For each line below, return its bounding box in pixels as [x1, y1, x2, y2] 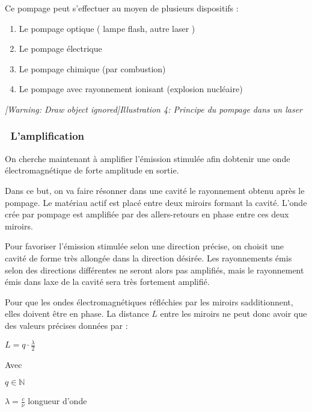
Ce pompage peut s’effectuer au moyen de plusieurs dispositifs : [5, 2, 239, 14]
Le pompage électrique [19, 42, 102, 55]
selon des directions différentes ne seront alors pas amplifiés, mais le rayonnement [5, 263, 304, 276]
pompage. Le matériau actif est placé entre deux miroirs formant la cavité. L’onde [5, 196, 307, 208]
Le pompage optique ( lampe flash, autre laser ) [19, 22, 195, 34]
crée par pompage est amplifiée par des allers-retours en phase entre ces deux [5, 208, 289, 220]
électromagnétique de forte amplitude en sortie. [5, 164, 179, 176]
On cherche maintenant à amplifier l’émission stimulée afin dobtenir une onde [5, 152, 290, 164]
